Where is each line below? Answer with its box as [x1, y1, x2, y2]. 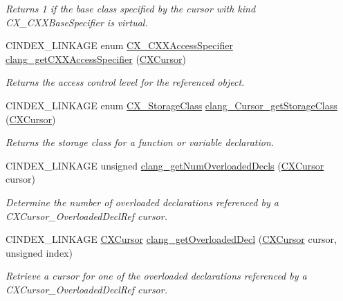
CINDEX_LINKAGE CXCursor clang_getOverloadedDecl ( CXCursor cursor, [6, 232, 337, 246]
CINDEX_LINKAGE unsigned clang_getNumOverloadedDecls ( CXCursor [6, 158, 324, 172]
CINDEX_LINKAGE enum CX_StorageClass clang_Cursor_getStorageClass [6, 98, 337, 112]
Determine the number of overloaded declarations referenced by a [6, 194, 279, 209]
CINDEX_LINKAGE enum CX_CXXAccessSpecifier [6, 38, 233, 53]
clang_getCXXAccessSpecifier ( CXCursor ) [6, 51, 186, 66]
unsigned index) [6, 245, 73, 259]
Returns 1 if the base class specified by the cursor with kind [6, 1, 256, 15]
